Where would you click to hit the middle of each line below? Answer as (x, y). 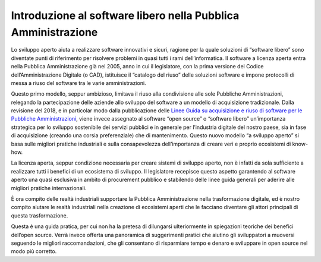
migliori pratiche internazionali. (49, 188)
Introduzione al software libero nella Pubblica (125, 15)
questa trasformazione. (40, 215)
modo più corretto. (34, 251)
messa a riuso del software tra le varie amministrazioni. (78, 83)
